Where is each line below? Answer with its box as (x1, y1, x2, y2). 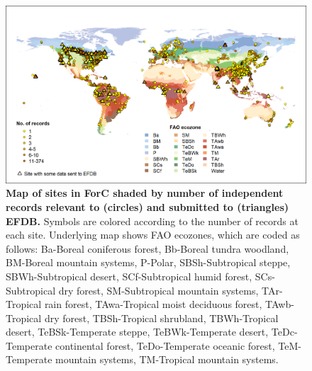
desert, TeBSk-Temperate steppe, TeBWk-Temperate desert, (6, 324, 269, 339)
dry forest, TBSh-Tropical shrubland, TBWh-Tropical (44, 310, 279, 325)
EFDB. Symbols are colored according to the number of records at (6, 213, 299, 228)
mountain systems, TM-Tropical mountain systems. (55, 352, 279, 367)
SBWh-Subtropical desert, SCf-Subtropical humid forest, (6, 268, 252, 283)
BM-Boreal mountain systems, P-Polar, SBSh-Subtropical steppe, (6, 255, 291, 270)
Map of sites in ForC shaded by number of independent (6, 185, 284, 200)
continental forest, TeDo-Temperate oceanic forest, (55, 338, 275, 353)
